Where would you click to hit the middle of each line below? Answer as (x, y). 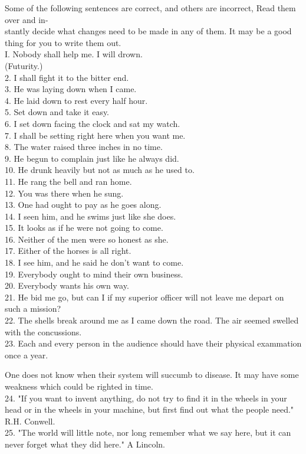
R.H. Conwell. (30, 421)
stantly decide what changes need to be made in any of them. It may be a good (148, 31)
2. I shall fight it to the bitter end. (67, 77)
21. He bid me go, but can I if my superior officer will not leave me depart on (144, 297)
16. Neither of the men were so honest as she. (87, 239)
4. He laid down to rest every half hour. (76, 100)
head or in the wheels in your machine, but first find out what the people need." (149, 409)
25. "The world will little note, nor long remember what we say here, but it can (148, 432)
